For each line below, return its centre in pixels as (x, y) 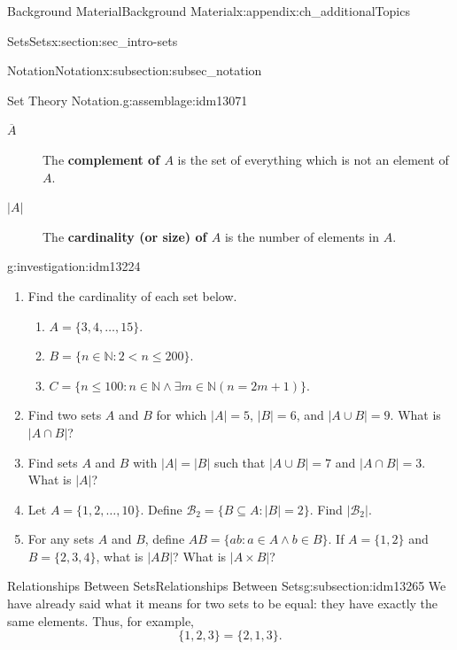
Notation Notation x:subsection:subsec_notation (135, 70)
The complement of (101, 159)
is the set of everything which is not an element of (313, 159)
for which (182, 415)
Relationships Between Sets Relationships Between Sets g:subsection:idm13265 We (227, 586)
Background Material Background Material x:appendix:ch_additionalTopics (209, 11)
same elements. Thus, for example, (101, 620)
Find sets (53, 462)
